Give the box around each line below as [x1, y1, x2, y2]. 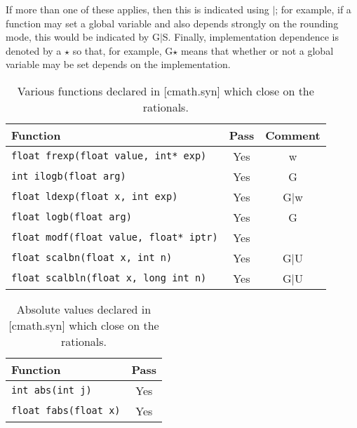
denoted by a [6, 43, 62, 58]
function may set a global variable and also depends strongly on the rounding [6, 15, 339, 30]
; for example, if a [275, 2, 351, 16]
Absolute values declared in [16, 300, 151, 317]
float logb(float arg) [11, 211, 132, 223]
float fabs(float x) [11, 405, 121, 417]
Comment [265, 126, 321, 143]
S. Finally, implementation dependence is [162, 29, 339, 44]
